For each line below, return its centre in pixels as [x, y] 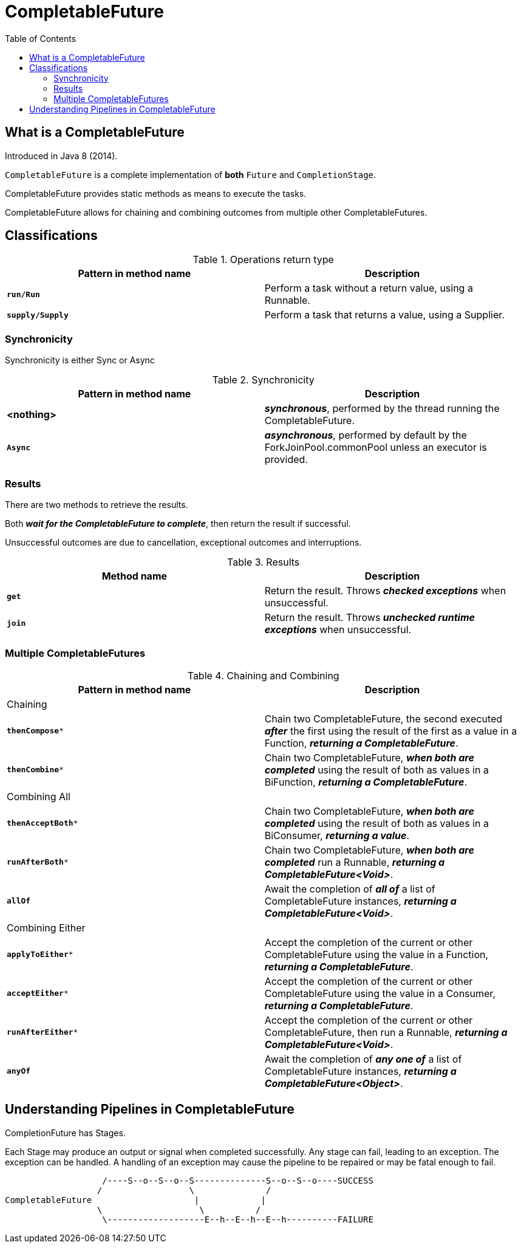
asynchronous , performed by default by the [366, 435]
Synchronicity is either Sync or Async [80, 360]
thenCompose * [35, 731]
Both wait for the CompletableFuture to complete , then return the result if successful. [178, 523]
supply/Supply [38, 315]
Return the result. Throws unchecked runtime [369, 617]
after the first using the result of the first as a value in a [391, 731]
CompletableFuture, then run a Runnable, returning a [386, 1032]
